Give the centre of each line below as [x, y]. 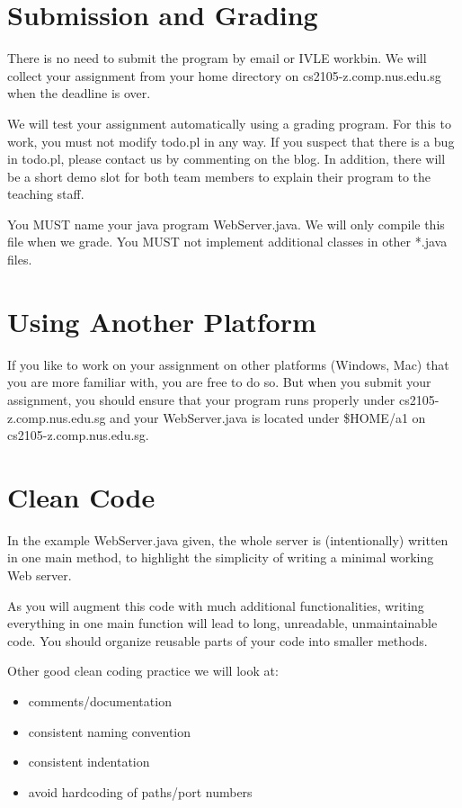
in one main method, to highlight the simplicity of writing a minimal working [221, 557]
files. [20, 260]
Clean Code [81, 496]
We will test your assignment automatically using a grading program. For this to [229, 123]
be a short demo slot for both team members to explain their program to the [219, 176]
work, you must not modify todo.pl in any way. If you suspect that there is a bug [231, 141]
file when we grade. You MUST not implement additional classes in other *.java [227, 242]
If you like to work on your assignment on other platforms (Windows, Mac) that [228, 364]
